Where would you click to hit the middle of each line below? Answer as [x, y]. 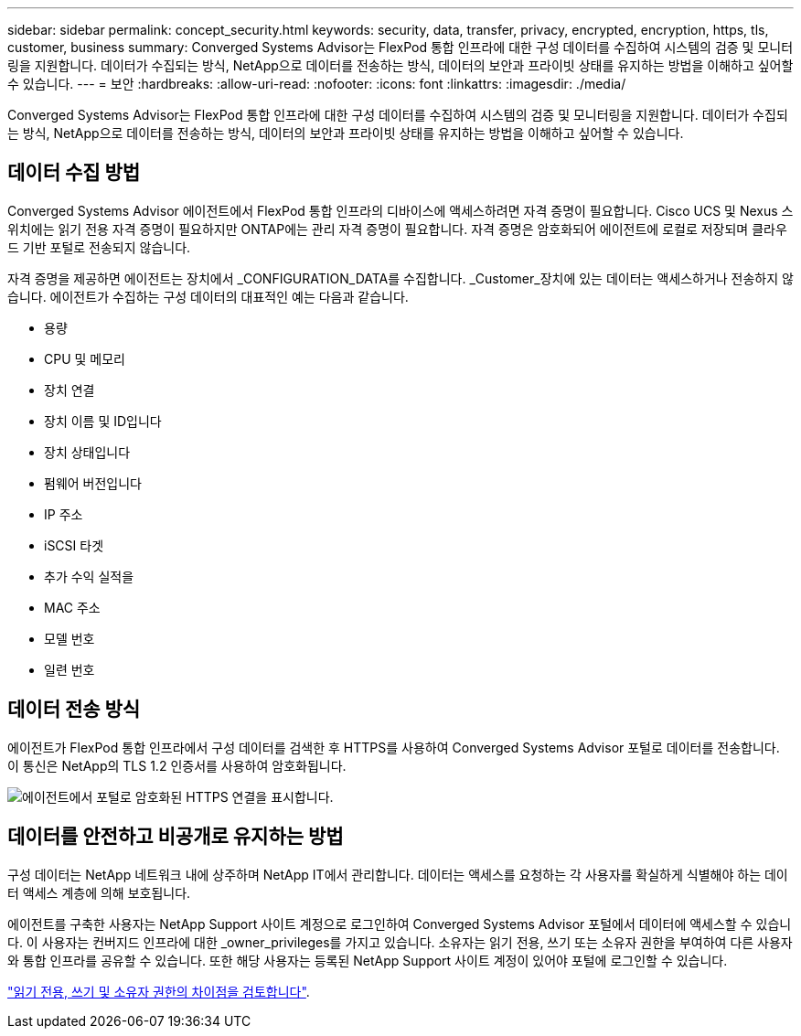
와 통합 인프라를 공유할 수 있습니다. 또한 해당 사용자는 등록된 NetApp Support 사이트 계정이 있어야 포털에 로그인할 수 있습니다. [368, 960]
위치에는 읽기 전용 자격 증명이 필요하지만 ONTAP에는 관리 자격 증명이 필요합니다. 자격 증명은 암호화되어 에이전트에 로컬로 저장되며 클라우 [397, 229]
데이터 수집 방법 [74, 173]
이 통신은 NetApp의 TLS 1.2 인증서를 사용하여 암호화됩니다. [177, 765]
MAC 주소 [72, 607]
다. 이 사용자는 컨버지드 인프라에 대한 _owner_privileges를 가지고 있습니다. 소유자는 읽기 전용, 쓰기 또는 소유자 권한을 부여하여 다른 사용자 [400, 942]
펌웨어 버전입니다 [93, 483]
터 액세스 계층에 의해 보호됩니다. [99, 892]
